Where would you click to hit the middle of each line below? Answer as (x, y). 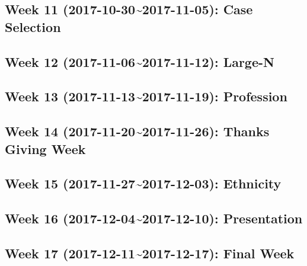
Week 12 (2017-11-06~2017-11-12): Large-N (140, 61)
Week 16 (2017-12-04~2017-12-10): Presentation (154, 218)
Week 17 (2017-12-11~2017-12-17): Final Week (150, 253)
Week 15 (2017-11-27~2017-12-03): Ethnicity (143, 183)
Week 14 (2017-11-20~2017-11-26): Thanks (137, 131)
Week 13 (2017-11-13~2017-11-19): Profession (146, 96)
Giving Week (45, 148)
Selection (33, 26)
